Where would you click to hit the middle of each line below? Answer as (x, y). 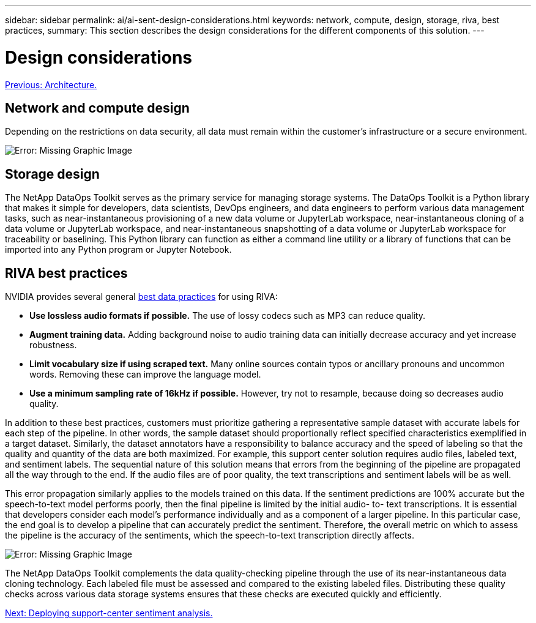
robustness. (53, 345)
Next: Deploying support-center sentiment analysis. (109, 613)
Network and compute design (97, 108)
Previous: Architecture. (51, 84)
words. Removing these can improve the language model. (145, 375)
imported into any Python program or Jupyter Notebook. (118, 250)
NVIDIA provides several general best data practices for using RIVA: (141, 297)
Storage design (52, 174)
